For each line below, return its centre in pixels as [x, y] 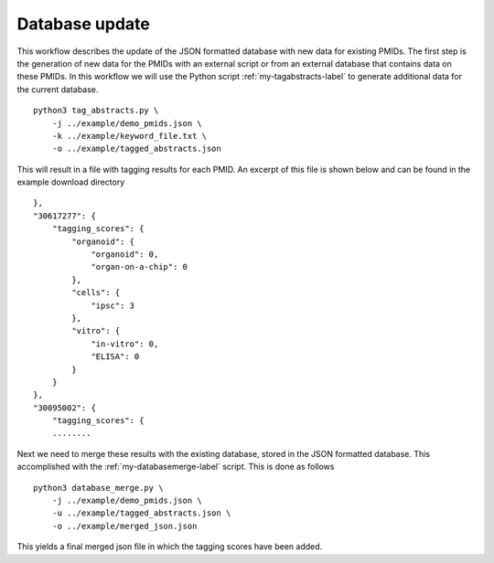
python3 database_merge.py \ [98, 488]
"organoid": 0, [125, 255]
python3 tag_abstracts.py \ [96, 111]
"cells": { [96, 293]
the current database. [58, 89]
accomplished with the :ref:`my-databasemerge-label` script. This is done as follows [176, 467]
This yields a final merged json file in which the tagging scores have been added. [170, 547]
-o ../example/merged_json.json [124, 526]
